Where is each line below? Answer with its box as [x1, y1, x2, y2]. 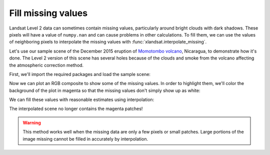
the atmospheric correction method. [9, 62, 84, 68]
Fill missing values [9, 7, 87, 18]
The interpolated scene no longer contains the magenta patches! [9, 105, 143, 112]
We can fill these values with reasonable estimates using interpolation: [9, 96, 154, 102]
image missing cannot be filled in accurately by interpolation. [22, 135, 148, 142]
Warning [22, 119, 41, 125]
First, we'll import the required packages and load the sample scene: [9, 71, 151, 77]
